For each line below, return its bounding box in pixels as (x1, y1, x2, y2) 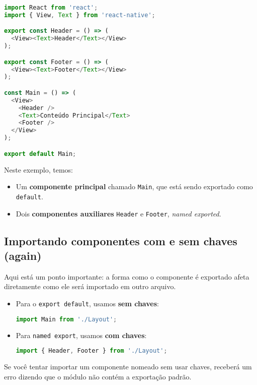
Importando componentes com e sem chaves (4, 233, 237, 248)
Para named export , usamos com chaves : (16, 329, 147, 340)
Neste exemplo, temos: (4, 164, 73, 175)
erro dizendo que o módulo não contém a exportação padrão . (4, 371, 192, 381)
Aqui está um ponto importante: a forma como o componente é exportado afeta (4, 271, 249, 282)
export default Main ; (4, 150, 76, 157)
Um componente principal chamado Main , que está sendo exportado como (16, 181, 253, 192)
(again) (4, 247, 42, 263)
